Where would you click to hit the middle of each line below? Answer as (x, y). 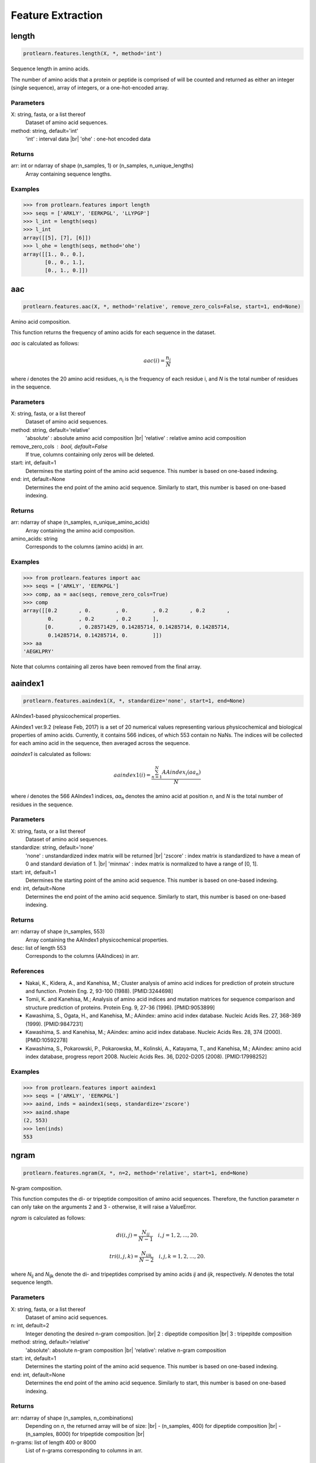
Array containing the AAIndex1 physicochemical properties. (97, 940)
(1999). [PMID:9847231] (54, 1024)
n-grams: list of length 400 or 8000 (54, 1442)
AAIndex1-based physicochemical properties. (66, 716)
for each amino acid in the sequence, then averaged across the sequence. (100, 743)
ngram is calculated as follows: (48, 1218)
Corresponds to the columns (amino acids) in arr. (85, 547)
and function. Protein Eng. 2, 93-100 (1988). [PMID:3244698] (99, 991)
